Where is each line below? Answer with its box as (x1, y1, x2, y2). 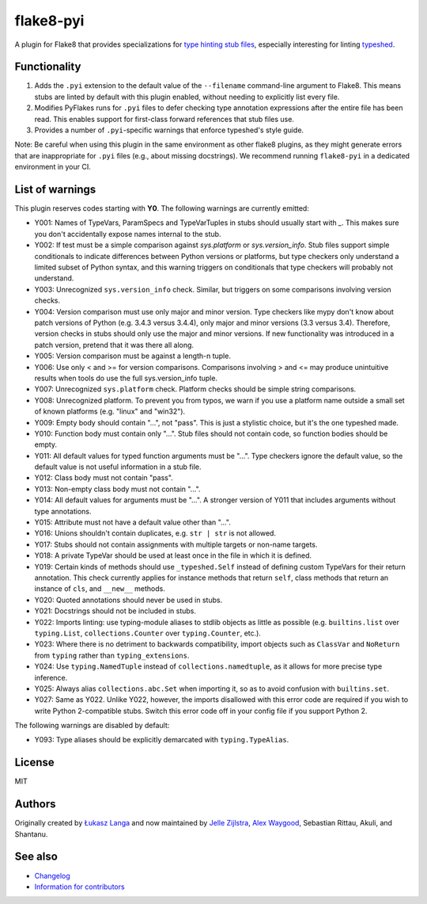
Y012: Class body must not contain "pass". (34, 473, 173, 483)
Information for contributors (34, 882, 126, 891)
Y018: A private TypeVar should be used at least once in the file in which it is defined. (34, 551, 312, 560)
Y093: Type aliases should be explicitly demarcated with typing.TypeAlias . (34, 735, 289, 745)
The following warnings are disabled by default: (14, 721, 170, 730)
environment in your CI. (14, 162, 91, 172)
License (14, 756, 55, 769)
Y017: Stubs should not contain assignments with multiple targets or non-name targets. (34, 540, 318, 549)
